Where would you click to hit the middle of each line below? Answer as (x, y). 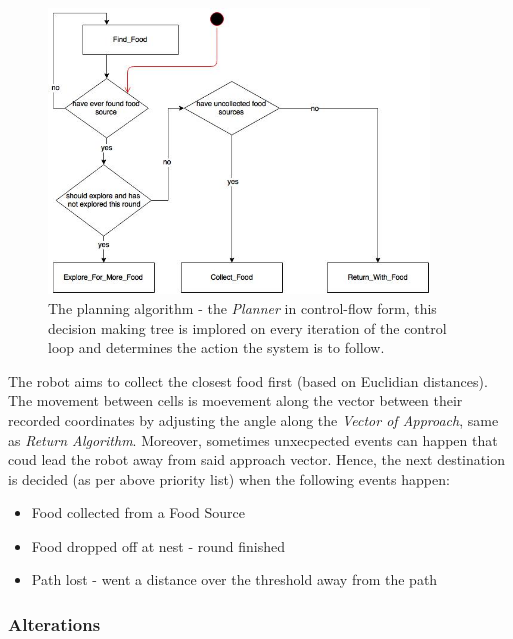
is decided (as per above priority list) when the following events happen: (229, 478)
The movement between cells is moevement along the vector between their (235, 400)
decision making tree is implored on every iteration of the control (247, 327)
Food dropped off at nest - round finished (158, 545)
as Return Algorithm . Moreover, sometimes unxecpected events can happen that (253, 439)
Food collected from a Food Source (138, 512)
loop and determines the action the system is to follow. (216, 347)
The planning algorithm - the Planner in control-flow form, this (242, 307)
